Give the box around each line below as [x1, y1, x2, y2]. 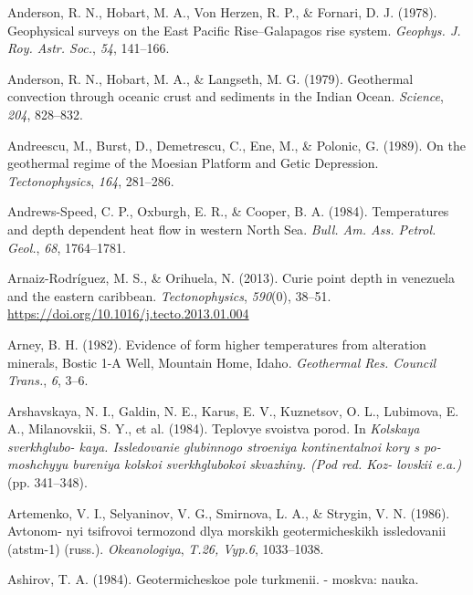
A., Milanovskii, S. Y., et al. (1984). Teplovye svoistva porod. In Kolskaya [7, 419, 420, 438]
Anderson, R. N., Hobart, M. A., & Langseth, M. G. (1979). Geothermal [7, 68, 414, 88]
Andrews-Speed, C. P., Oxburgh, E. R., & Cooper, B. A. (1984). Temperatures [7, 202, 449, 221]
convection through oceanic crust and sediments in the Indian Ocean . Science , [7, 87, 444, 106]
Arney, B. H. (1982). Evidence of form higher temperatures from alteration [7, 334, 426, 353]
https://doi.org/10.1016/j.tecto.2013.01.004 [7, 304, 249, 323]
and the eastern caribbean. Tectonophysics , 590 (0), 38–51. [7, 286, 331, 305]
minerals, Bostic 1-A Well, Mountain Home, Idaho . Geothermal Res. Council [7, 352, 436, 371]
